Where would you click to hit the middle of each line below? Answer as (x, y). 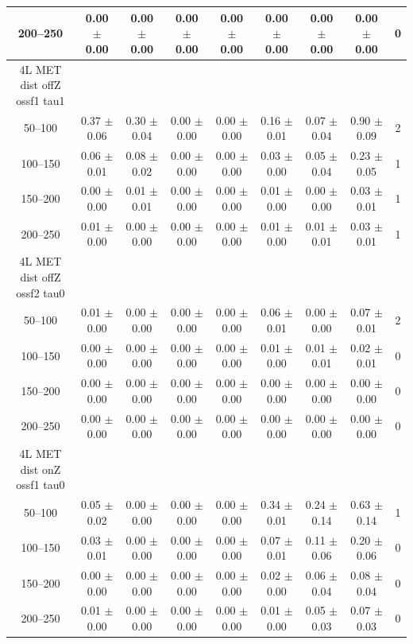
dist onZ (41, 469)
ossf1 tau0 (41, 485)
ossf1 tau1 (41, 100)
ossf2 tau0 (41, 292)
